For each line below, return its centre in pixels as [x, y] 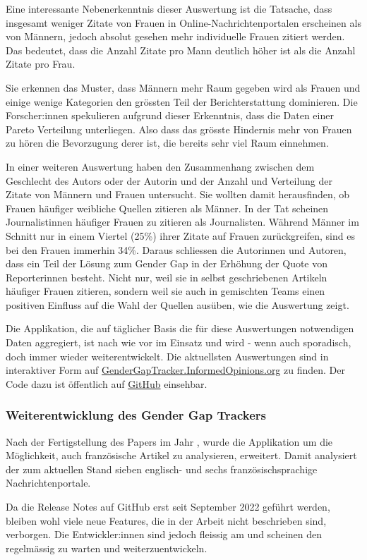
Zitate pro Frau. [41, 64]
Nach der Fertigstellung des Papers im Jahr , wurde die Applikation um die [169, 441]
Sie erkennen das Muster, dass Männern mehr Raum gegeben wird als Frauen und [183, 87]
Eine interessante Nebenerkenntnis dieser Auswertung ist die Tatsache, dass [169, 8]
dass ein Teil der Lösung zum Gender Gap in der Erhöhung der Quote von [167, 263]
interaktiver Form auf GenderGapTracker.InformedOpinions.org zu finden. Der [176, 370]
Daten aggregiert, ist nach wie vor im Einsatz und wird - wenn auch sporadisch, [179, 342]
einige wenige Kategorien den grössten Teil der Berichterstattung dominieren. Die [182, 101]
